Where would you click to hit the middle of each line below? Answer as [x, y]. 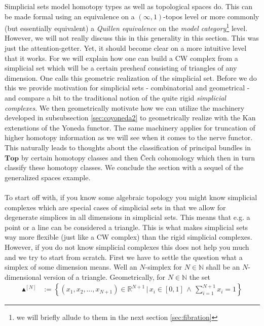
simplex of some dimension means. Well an [71, 267]
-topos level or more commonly [211, 16]
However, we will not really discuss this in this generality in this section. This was [132, 38]
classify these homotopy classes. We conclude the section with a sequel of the [124, 167]
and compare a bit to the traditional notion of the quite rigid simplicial [115, 97]
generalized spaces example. [48, 177]
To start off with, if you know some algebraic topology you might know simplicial [131, 197]
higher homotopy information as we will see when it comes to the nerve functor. [129, 137]
